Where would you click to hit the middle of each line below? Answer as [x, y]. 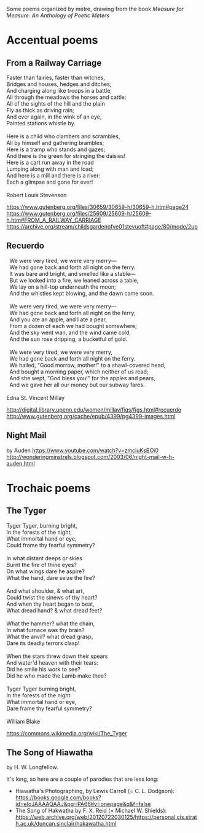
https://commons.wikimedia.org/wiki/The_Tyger [67, 733]
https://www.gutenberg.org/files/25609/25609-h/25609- [79, 213]
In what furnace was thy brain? [45, 630]
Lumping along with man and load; [50, 169]
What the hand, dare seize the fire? [51, 577]
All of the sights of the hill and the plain [56, 104]
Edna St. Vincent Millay [36, 397]
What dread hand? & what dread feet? [54, 610]
